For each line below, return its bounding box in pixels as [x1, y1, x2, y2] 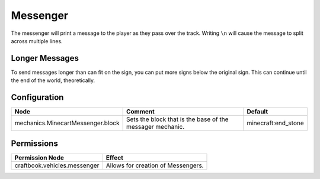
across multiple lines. [11, 37, 63, 44]
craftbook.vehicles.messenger [14, 161, 100, 170]
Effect [105, 154, 124, 162]
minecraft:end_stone [247, 119, 305, 127]
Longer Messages [11, 53, 79, 63]
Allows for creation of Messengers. [105, 161, 204, 170]
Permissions [11, 138, 59, 148]
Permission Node [14, 154, 65, 162]
